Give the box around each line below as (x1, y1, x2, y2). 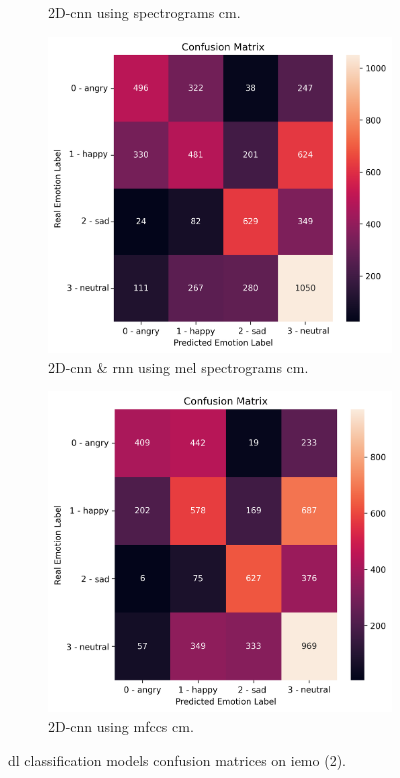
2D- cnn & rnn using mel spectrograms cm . (48, 356, 309, 377)
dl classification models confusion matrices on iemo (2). (8, 749, 346, 770)
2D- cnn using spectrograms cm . (48, 2, 241, 22)
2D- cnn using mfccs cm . (48, 715, 194, 736)
